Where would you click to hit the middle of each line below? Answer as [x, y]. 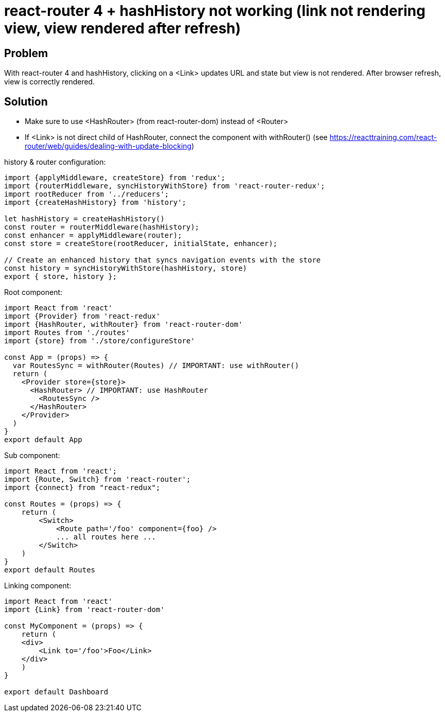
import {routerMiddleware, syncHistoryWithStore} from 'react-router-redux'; [165, 186]
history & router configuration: [55, 162]
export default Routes [50, 570]
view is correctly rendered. [50, 82]
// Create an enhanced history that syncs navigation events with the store [163, 260]
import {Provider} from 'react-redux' [82, 316]
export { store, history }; [61, 277]
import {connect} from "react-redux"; [82, 488]
